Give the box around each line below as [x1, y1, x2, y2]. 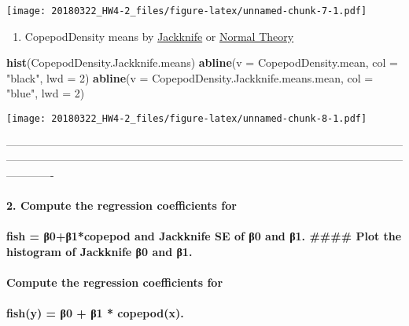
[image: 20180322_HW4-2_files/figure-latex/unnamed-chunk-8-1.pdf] [6, 113, 367, 125]
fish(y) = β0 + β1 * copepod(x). [6, 305, 184, 321]
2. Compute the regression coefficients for [6, 197, 237, 214]
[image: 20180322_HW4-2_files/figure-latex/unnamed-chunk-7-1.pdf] [6, 5, 367, 16]
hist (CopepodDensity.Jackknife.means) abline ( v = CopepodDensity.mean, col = [6, 54, 398, 71]
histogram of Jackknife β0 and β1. [6, 243, 193, 259]
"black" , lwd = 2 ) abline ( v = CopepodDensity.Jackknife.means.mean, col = [6, 69, 374, 86]
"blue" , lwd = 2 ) [6, 85, 85, 101]
